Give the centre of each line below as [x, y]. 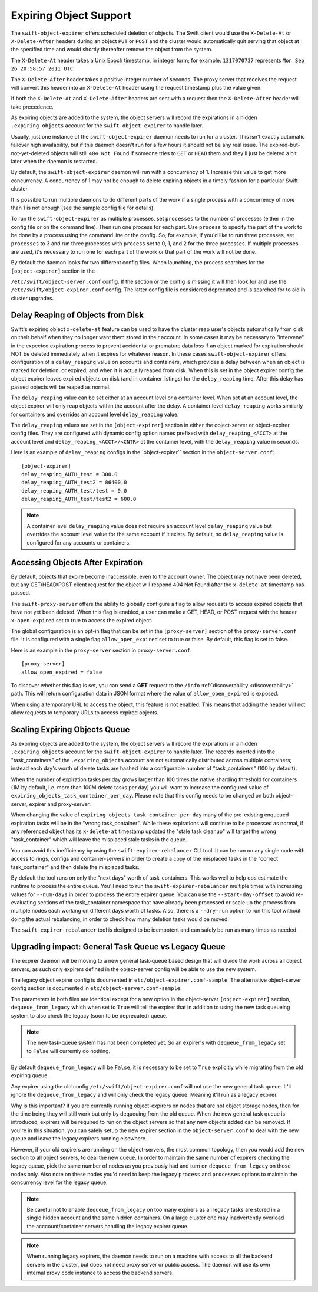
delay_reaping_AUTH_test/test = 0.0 [74, 491]
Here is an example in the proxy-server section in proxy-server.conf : [101, 650]
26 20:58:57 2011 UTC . [43, 68]
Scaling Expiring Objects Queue [70, 729]
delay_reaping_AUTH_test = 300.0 [69, 474]
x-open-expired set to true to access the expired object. [82, 620]
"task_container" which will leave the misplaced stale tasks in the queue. [99, 840]
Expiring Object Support [71, 15]
